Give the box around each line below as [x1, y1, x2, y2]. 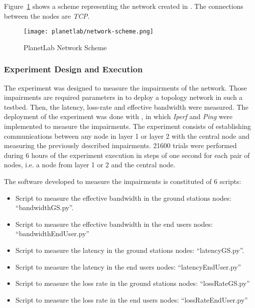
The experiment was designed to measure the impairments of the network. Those [4, 82, 247, 92]
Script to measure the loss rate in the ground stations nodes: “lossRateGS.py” [15, 278, 250, 288]
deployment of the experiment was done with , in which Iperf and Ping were [4, 111, 232, 122]
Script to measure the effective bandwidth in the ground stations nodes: [15, 192, 231, 203]
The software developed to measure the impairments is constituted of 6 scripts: [4, 176, 241, 186]
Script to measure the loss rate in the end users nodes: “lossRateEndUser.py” [15, 294, 248, 305]
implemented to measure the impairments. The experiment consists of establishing [4, 121, 251, 131]
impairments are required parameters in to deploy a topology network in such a [4, 92, 243, 102]
